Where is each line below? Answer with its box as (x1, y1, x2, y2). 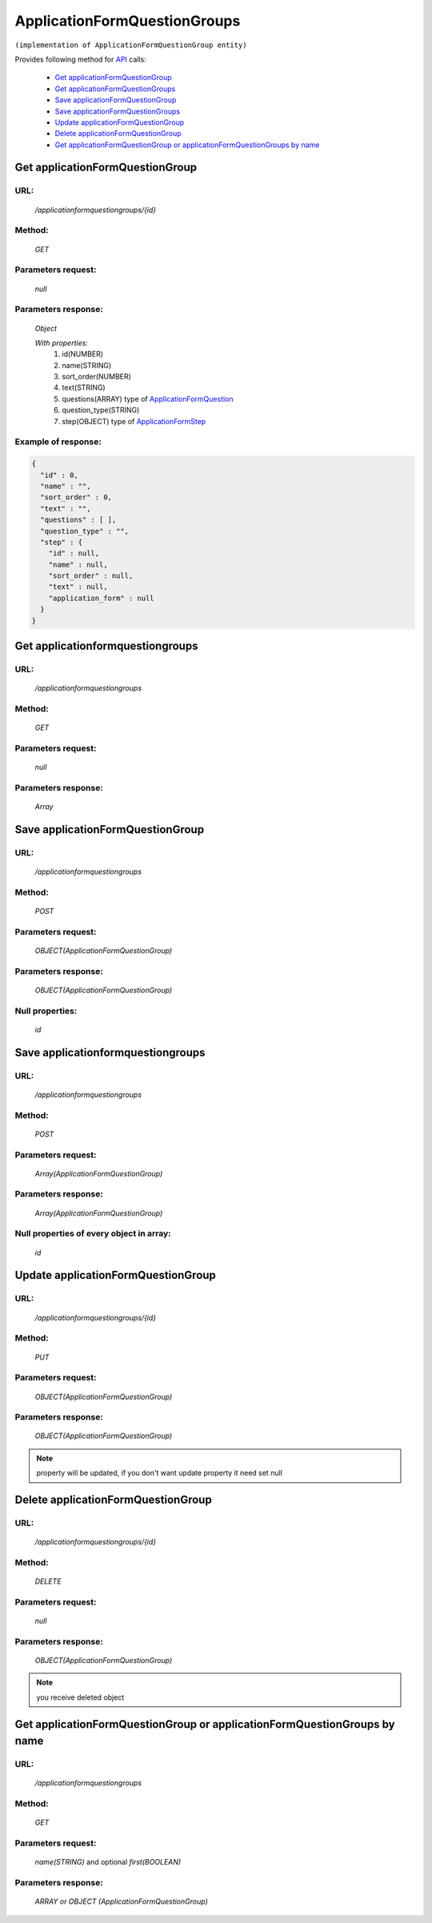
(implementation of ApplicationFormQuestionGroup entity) (14, 40, 247, 50)
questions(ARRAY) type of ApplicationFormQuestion (62, 394, 234, 403)
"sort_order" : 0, (40, 493, 112, 502)
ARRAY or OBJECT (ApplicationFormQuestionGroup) (34, 1897, 208, 1906)
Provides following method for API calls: (14, 54, 147, 64)
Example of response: (14, 436, 102, 447)
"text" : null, (48, 583, 108, 591)
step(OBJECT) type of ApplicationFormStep (62, 416, 206, 426)
